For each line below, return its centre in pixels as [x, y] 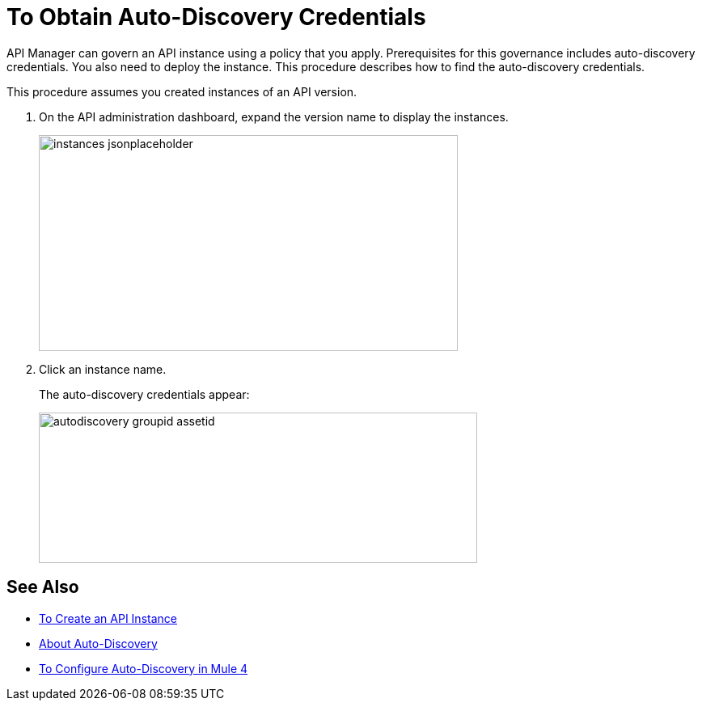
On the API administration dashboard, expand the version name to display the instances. [274, 116]
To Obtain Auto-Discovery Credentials [216, 17]
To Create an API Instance [108, 618]
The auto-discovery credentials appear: [144, 394]
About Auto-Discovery [98, 643]
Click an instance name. [103, 369]
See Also [43, 587]
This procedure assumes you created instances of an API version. [182, 91]
